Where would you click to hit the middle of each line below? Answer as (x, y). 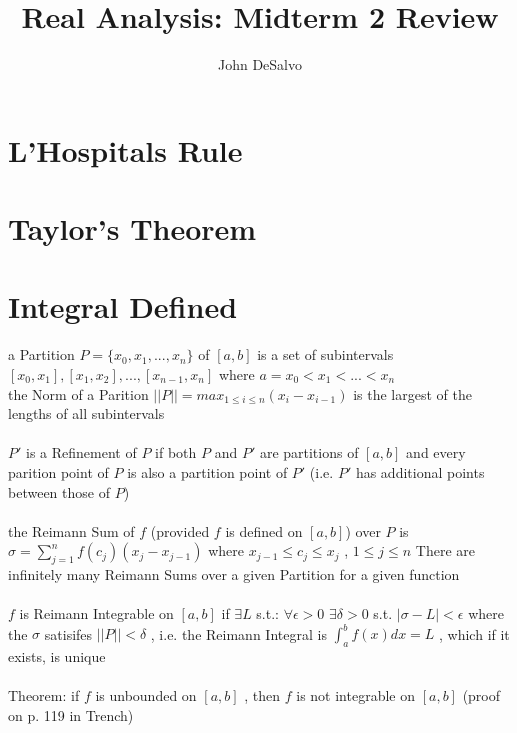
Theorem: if (44, 695)
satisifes (68, 633)
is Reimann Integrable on (96, 613)
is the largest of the (412, 393)
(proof (481, 695)
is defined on (264, 530)
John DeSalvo (259, 64)
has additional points (420, 471)
